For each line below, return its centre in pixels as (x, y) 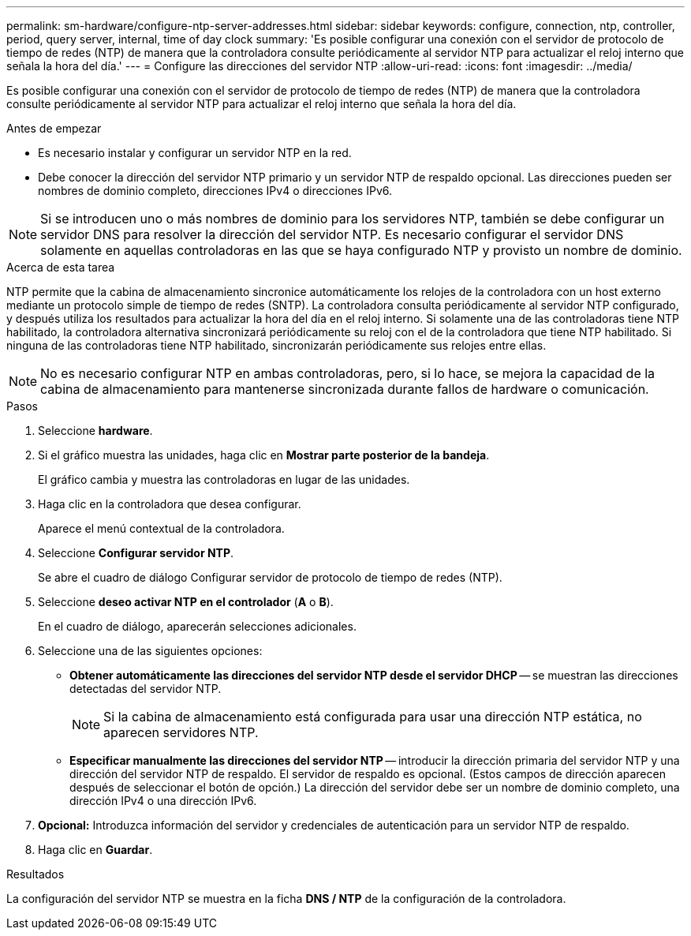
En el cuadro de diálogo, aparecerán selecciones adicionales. (197, 626)
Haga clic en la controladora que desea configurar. (170, 504)
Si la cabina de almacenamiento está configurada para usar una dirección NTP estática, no (373, 717)
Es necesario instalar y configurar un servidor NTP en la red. (195, 153)
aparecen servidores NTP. (181, 732)
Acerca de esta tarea (61, 267)
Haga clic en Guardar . (95, 850)
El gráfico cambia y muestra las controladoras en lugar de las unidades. (224, 479)
